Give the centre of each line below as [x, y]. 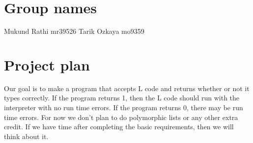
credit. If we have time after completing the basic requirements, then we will [119, 127]
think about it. [26, 136]
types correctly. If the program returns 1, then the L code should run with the [122, 98]
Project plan [47, 64]
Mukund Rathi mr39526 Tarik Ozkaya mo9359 [74, 31]
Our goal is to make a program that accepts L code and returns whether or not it [127, 88]
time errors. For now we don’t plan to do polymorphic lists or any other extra [121, 117]
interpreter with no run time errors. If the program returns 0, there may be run [124, 107]
